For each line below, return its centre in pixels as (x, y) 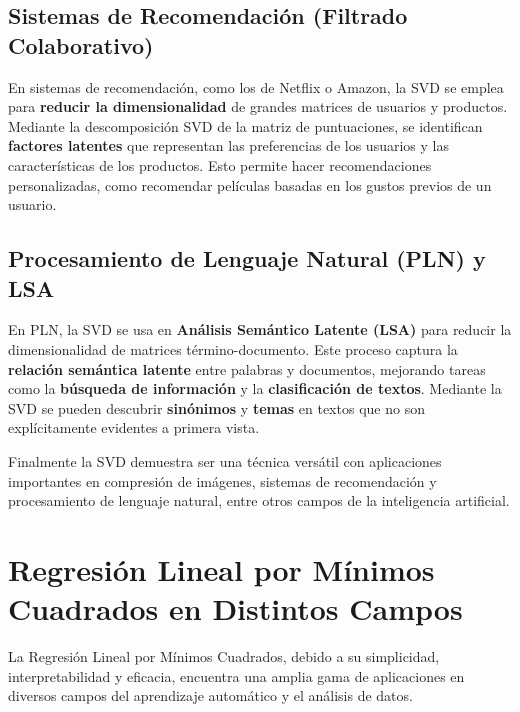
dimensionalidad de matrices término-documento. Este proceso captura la (233, 348)
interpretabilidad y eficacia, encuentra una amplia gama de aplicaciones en (236, 675)
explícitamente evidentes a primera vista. (134, 427)
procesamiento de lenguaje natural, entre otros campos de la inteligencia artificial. (259, 500)
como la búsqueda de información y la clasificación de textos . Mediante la (255, 388)
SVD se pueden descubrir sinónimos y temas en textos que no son (216, 407)
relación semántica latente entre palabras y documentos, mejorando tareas (247, 368)
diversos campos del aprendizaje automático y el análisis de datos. (210, 695)
